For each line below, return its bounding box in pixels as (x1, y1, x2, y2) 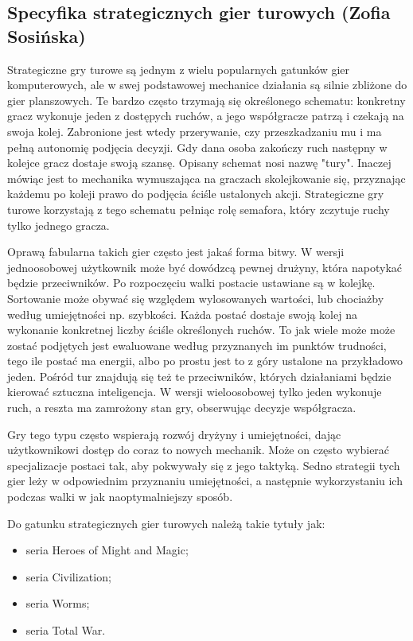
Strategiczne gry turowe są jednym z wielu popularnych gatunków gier (7, 60, 349, 77)
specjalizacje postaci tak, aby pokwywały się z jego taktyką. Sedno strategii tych (7, 456, 400, 473)
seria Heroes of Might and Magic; (25, 542, 189, 558)
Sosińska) (7, 23, 86, 48)
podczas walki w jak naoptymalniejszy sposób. (7, 488, 233, 505)
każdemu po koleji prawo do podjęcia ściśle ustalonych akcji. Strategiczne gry (7, 185, 384, 202)
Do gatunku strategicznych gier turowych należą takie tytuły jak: (7, 515, 325, 531)
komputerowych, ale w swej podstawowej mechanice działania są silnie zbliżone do (7, 76, 407, 93)
